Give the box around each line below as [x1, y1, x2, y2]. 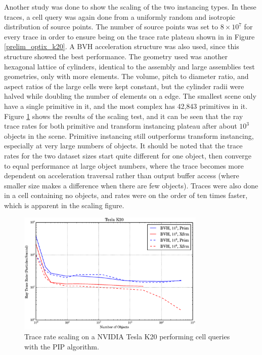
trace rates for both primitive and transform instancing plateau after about [4, 121, 237, 131]
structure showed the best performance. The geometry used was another [4, 51, 228, 61]
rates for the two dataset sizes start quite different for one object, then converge [4, 150, 252, 161]
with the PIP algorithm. [24, 341, 99, 351]
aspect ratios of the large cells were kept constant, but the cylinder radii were [4, 81, 244, 91]
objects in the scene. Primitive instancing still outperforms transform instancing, [4, 130, 254, 141]
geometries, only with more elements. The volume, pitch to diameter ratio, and [4, 71, 249, 82]
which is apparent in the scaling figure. [4, 200, 124, 210]
